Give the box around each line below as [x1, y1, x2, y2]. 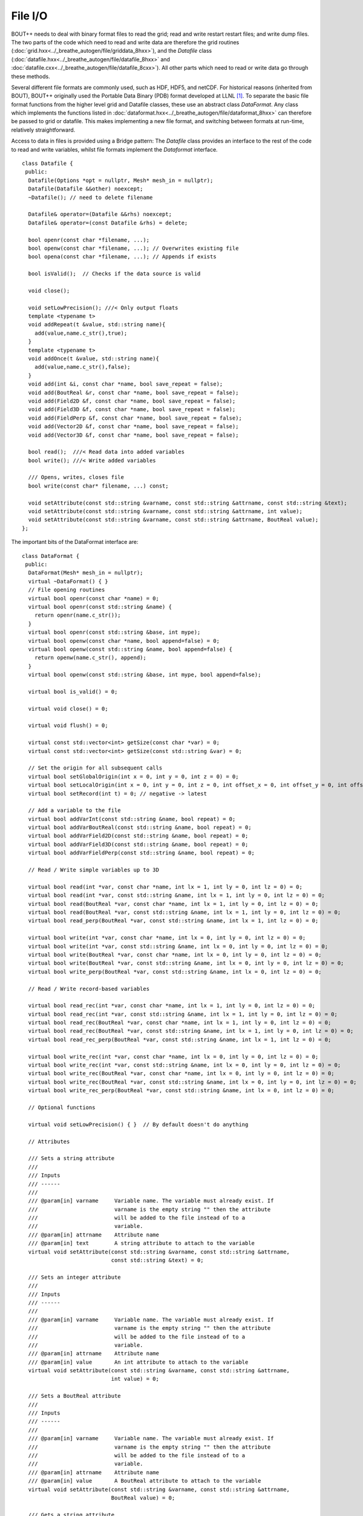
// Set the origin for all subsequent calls [28, 765, 163, 771]
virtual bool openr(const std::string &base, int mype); [28, 629, 201, 636]
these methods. [11, 73, 51, 80]
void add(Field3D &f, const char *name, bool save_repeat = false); [28, 406, 236, 413]
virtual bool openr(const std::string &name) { [28, 603, 172, 610]
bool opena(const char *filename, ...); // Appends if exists [28, 253, 217, 260]
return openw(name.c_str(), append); [34, 654, 146, 661]
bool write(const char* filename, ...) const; [28, 482, 169, 489]
